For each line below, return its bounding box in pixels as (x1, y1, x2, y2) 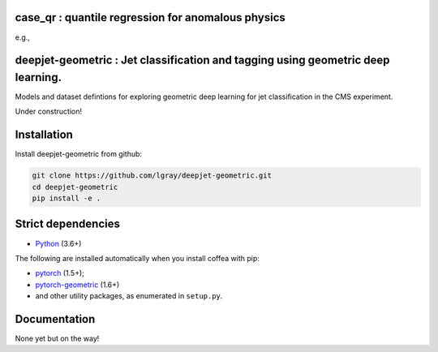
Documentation (15, 312, 96, 326)
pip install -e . (32, 194, 101, 203)
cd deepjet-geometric (32, 182, 118, 191)
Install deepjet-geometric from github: (15, 149, 142, 159)
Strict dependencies (15, 217, 121, 231)
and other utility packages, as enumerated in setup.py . (35, 291, 223, 301)
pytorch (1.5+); (35, 268, 85, 278)
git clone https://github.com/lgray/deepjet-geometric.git (32, 171, 272, 180)
